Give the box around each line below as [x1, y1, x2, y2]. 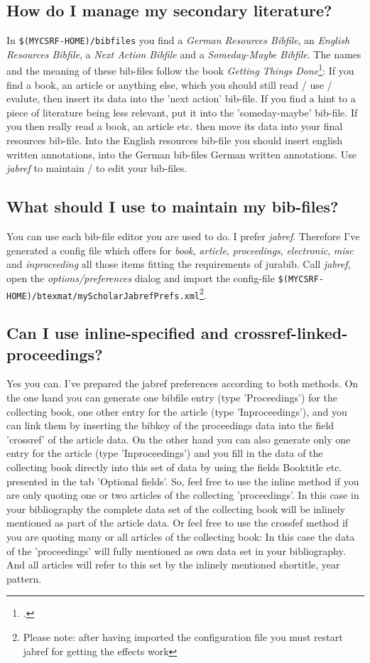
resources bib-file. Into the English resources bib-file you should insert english [6, 133, 343, 148]
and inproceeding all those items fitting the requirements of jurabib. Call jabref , [6, 257, 351, 271]
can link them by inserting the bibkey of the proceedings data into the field [6, 418, 334, 433]
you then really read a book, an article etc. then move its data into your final [6, 119, 343, 134]
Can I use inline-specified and [6, 322, 229, 344]
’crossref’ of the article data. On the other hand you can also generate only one [6, 431, 351, 446]
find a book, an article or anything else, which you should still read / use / [6, 77, 332, 92]
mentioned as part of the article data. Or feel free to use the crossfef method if [6, 515, 349, 530]
